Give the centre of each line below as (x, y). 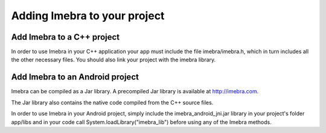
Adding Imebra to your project (88, 16)
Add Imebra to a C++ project (66, 37)
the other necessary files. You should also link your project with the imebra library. (113, 60)
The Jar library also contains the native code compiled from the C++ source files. (112, 102)
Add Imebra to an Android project (75, 77)
